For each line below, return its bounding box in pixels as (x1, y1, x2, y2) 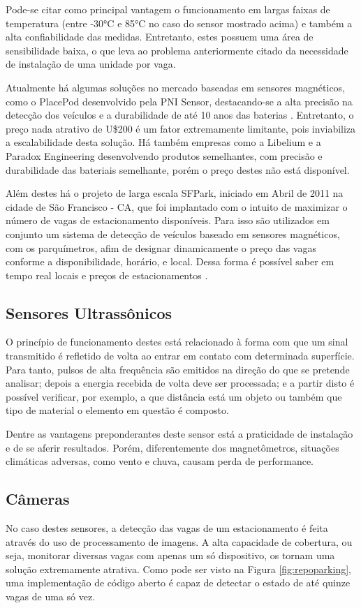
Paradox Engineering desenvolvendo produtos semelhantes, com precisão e (6, 148, 323, 163)
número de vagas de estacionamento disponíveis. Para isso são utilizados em (6, 213, 330, 228)
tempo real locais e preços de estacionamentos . (6, 267, 208, 282)
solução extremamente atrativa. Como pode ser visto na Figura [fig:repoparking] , (6, 561, 351, 576)
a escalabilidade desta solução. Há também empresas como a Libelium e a (6, 135, 321, 149)
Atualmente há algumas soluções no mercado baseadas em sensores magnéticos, (6, 80, 346, 94)
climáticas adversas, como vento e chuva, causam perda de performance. (6, 454, 314, 468)
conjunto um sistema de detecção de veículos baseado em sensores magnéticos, (6, 226, 340, 241)
